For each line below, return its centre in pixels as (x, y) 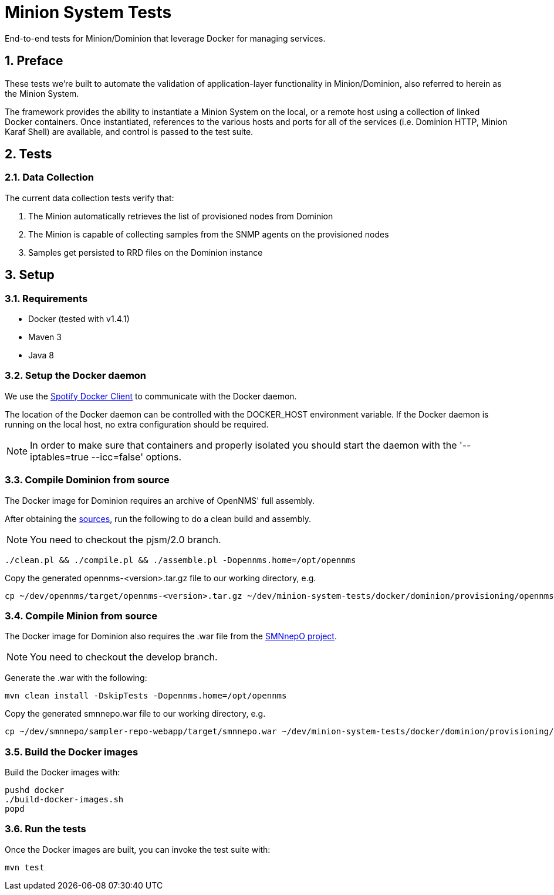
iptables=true (60, 457)
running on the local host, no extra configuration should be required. (137, 424)
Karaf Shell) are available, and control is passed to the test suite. (129, 131)
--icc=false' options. (136, 457)
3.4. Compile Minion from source (81, 616)
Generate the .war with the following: (76, 678)
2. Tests (28, 154)
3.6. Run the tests (45, 829)
